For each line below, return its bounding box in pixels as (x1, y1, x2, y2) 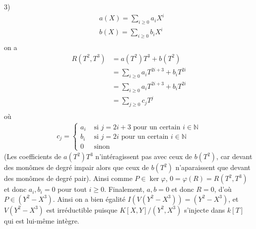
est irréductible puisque (46, 204, 118, 215)
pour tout (58, 184, 87, 194)
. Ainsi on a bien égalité (53, 193, 126, 204)
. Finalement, (104, 184, 145, 194)
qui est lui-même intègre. (4, 215, 79, 226)
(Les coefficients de (4, 151, 62, 162)
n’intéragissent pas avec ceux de (95, 151, 192, 162)
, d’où (214, 184, 232, 194)
